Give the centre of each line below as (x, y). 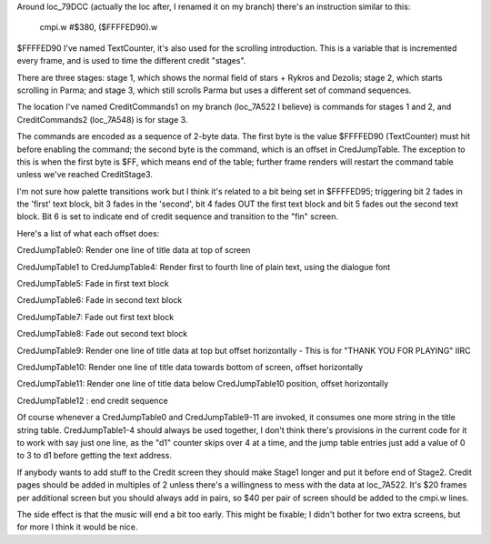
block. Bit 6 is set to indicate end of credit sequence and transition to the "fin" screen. (178, 217)
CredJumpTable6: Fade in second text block (100, 300)
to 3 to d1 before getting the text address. (95, 456)
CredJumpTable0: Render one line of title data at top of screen (134, 250)
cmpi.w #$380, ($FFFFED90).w (99, 27)
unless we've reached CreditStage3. (85, 175)
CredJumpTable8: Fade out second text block (102, 334)
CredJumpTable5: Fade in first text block (93, 284)
